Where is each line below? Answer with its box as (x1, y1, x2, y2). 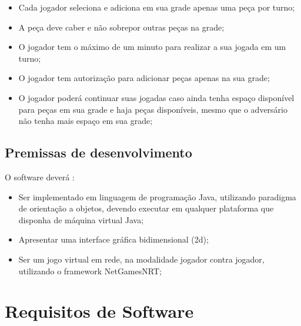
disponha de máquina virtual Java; (18, 213, 144, 226)
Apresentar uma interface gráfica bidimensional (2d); (18, 233, 209, 246)
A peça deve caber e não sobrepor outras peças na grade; (18, 21, 225, 33)
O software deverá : (5, 170, 75, 183)
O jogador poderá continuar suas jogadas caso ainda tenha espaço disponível (18, 91, 295, 103)
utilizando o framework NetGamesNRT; (18, 264, 162, 277)
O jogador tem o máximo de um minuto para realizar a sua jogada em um (18, 41, 286, 53)
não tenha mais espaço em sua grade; (18, 115, 153, 127)
